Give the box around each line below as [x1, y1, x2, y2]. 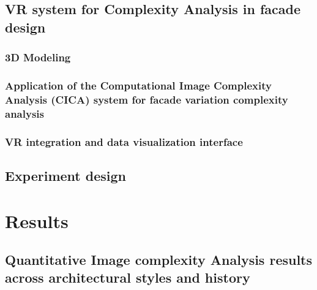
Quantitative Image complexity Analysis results [5, 250, 313, 269]
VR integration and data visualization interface [5, 134, 243, 149]
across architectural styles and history [5, 268, 250, 287]
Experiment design [5, 166, 127, 185]
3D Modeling [5, 50, 71, 65]
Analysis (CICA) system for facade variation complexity [5, 91, 288, 107]
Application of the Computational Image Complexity [5, 77, 272, 93]
